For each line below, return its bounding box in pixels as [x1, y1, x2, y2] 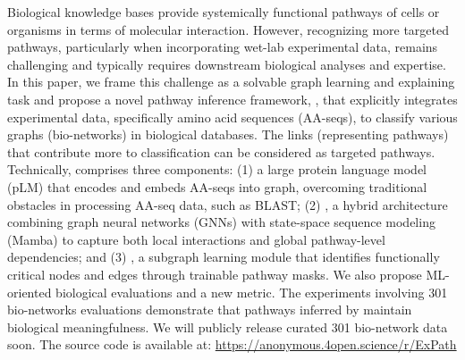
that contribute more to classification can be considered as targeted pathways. [7, 142, 435, 161]
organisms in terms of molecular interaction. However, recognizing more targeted [7, 20, 450, 38]
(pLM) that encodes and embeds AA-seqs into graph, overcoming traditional [7, 177, 427, 196]
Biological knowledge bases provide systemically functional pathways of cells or [7, 3, 440, 21]
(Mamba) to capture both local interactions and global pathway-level [7, 230, 385, 248]
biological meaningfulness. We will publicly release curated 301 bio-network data [7, 317, 448, 336]
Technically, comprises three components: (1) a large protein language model [7, 160, 427, 179]
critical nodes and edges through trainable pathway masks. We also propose [7, 264, 422, 283]
